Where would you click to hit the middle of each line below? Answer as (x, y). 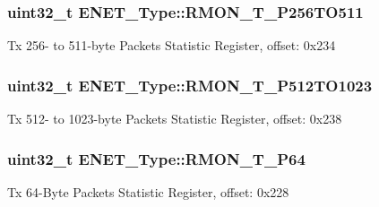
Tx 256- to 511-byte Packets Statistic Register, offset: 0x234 (172, 45)
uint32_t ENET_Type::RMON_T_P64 (156, 158)
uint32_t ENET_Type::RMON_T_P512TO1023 (190, 85)
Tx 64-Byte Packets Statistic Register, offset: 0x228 (148, 191)
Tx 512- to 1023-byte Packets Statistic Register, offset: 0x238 (175, 119)
